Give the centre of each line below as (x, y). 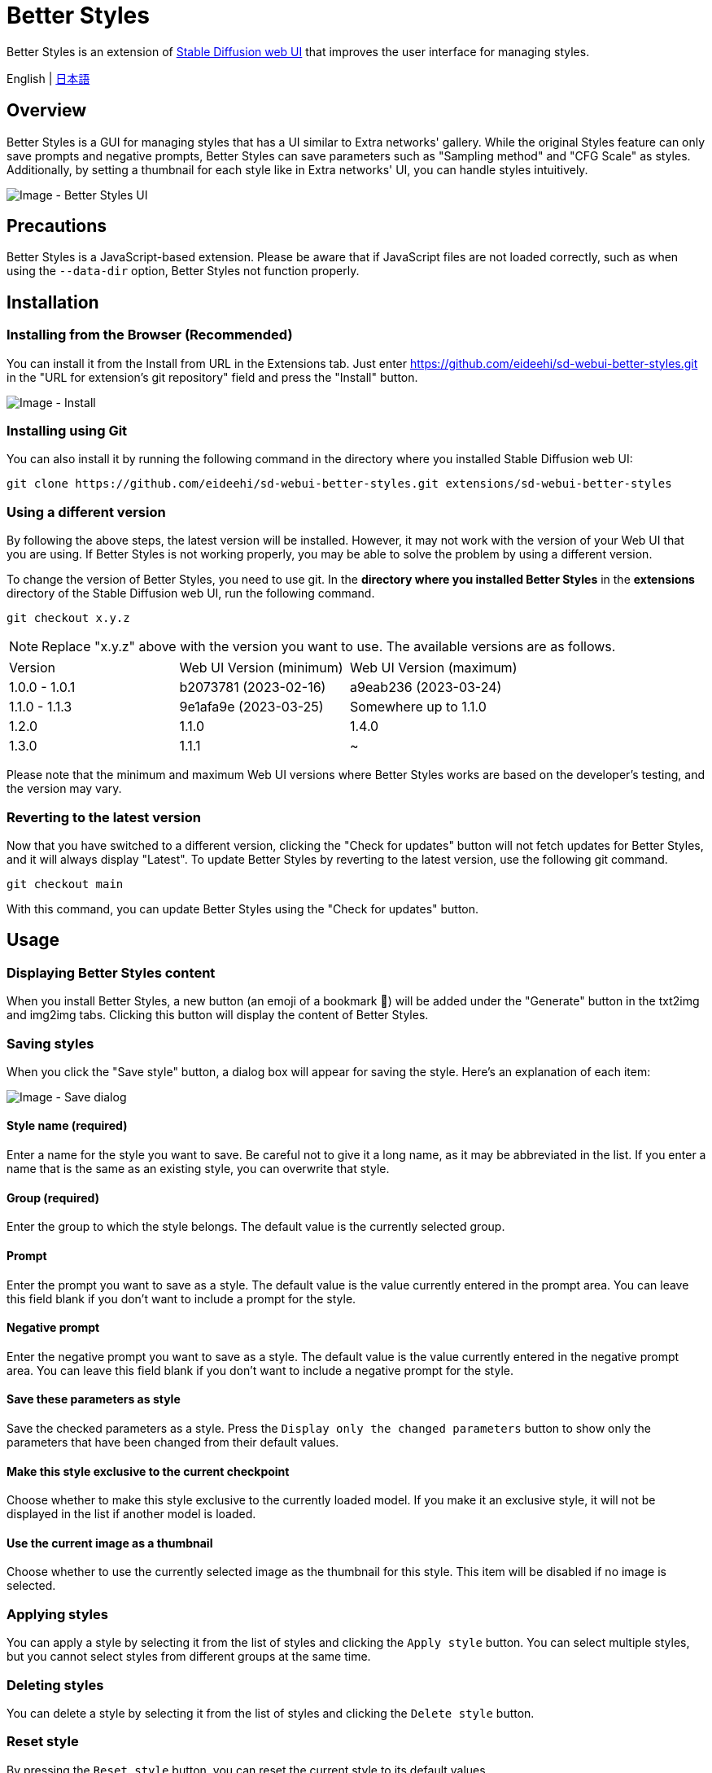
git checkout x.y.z (68, 618)
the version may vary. (64, 789)
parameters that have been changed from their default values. (173, 1442)
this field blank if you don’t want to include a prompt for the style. (181, 1298)
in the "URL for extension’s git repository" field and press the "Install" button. (212, 377)
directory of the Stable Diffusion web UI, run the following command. (191, 593)
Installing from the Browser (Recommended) (150, 335)
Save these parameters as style (94, 1399)
